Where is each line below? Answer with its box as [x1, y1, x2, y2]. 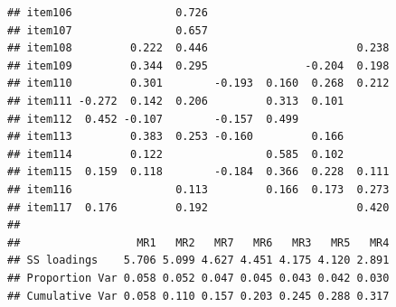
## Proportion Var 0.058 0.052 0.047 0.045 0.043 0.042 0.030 [7, 271, 390, 284]
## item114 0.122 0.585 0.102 [7, 147, 344, 161]
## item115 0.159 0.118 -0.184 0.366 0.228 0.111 [7, 165, 390, 179]
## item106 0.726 [7, 6, 208, 19]
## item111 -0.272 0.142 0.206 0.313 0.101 [7, 94, 344, 107]
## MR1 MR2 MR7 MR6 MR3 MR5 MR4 [7, 236, 390, 249]
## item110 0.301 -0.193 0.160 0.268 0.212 [7, 77, 390, 90]
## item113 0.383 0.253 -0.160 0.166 [7, 130, 344, 144]
